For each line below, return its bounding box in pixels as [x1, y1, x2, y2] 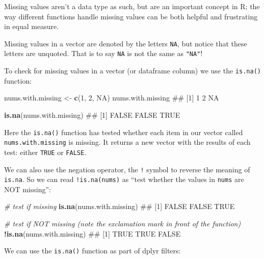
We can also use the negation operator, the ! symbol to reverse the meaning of [4, 164, 250, 174]
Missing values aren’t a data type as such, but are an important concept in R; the [4, 1, 260, 11]
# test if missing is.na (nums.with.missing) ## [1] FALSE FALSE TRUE [4, 201, 235, 212]
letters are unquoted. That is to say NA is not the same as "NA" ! [4, 48, 203, 59]
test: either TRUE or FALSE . [4, 146, 87, 157]
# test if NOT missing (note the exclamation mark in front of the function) [4, 218, 241, 228]
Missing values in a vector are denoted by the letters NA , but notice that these [4, 38, 247, 48]
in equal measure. [4, 21, 59, 32]
